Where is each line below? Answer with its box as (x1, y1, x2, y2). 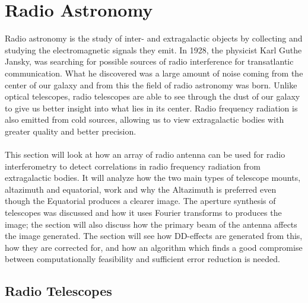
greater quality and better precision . (5, 125, 136, 137)
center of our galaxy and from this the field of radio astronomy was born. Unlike (5, 78, 297, 91)
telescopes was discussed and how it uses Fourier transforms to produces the (5, 206, 282, 219)
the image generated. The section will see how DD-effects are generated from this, (5, 229, 303, 242)
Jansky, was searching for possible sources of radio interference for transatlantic (5, 55, 294, 68)
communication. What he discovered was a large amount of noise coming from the (5, 66, 303, 79)
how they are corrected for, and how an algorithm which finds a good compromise (5, 241, 303, 253)
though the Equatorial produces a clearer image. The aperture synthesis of (5, 194, 276, 207)
